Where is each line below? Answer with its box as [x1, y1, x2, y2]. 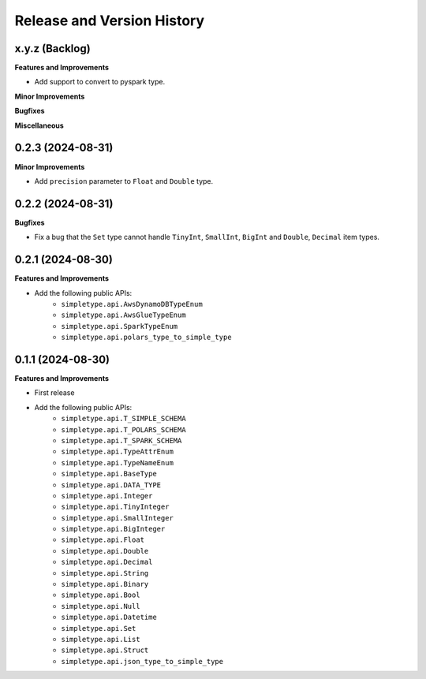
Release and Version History [14, 12, 205, 29]
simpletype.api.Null [61, 602, 141, 610]
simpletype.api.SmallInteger [61, 513, 174, 522]
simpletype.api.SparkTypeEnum [61, 322, 178, 330]
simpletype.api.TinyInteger [61, 502, 170, 512]
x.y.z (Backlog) [14, 42, 91, 55]
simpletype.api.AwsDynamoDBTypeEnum [61, 300, 203, 308]
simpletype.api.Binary [61, 580, 149, 589]
